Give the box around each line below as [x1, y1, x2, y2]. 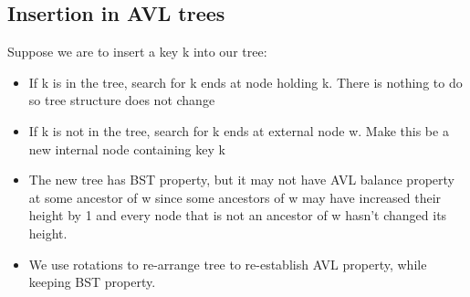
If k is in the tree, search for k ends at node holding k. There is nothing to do [28, 72, 463, 91]
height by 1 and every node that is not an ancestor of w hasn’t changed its [28, 206, 447, 225]
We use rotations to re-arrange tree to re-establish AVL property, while [28, 254, 427, 273]
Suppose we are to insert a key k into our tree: [7, 42, 267, 61]
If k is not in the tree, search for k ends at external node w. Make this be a [28, 121, 449, 140]
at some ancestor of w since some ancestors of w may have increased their [28, 187, 442, 207]
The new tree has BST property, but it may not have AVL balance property [28, 170, 454, 189]
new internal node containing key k [28, 139, 225, 158]
